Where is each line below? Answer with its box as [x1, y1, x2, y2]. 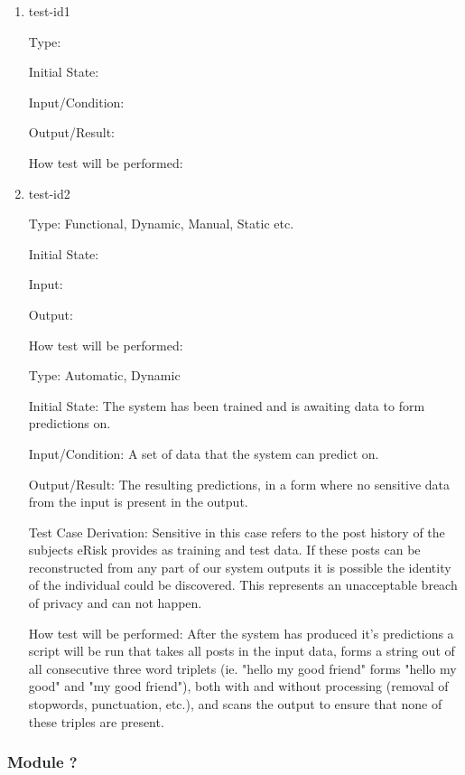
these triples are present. [28, 712, 164, 731]
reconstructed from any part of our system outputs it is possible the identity [28, 557, 451, 576]
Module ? [7, 751, 78, 773]
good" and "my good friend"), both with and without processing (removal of [28, 677, 449, 696]
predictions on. [28, 414, 111, 433]
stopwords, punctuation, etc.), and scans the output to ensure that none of [28, 695, 442, 714]
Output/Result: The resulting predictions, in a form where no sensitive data [28, 474, 451, 493]
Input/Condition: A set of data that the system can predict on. [28, 444, 379, 462]
